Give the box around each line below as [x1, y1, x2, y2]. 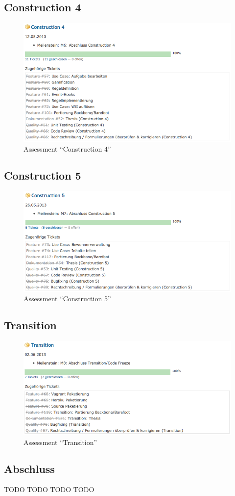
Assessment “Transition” [23, 437, 97, 447]
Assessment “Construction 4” [23, 143, 111, 154]
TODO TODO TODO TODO [4, 484, 94, 494]
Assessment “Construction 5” [23, 293, 111, 304]
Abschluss [4, 461, 55, 476]
